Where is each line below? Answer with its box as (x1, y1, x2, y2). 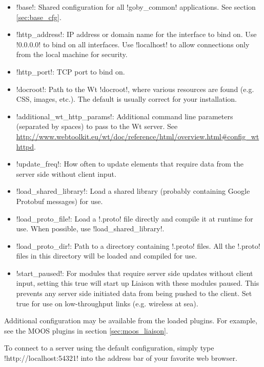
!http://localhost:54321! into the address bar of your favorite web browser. (4, 353, 237, 363)
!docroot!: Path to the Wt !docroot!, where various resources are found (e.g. (16, 83, 254, 94)
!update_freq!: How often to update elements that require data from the (16, 158, 243, 169)
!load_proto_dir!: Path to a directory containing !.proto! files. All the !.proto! (16, 240, 260, 251)
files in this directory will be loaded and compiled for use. (16, 250, 197, 261)
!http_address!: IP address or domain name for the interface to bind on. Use (16, 29, 257, 40)
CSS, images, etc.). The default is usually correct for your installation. (16, 94, 237, 104)
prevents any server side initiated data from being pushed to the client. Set (16, 288, 252, 299)
